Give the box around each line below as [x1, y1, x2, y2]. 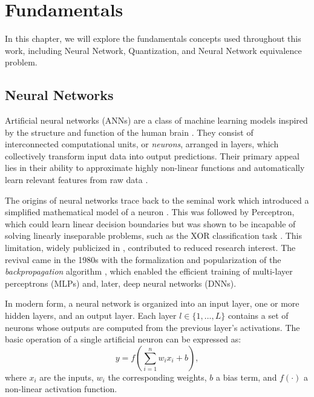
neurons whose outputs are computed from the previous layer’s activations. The [5, 321, 300, 333]
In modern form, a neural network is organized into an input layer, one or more [5, 297, 299, 310]
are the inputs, [39, 370, 94, 383]
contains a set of [227, 309, 289, 322]
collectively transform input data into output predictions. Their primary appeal [5, 149, 299, 162]
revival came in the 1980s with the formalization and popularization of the [5, 253, 281, 265]
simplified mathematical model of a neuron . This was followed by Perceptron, [5, 205, 295, 218]
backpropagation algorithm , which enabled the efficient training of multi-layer [5, 265, 293, 278]
